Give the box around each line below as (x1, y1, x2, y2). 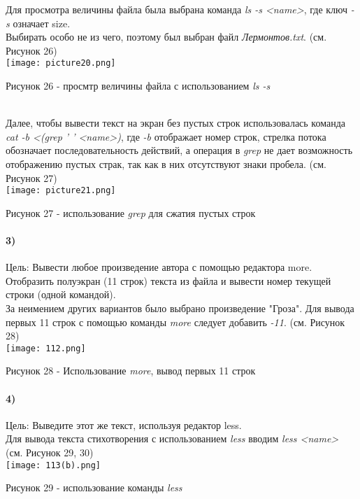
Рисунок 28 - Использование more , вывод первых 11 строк (6, 363, 256, 378)
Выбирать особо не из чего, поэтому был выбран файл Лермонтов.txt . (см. (6, 29, 327, 44)
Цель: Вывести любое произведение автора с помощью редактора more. (6, 260, 312, 274)
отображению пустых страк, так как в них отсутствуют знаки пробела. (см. (6, 157, 326, 171)
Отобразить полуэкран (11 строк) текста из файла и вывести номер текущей (6, 273, 331, 288)
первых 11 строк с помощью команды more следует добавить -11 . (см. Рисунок (6, 314, 345, 329)
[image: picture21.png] (6, 185, 116, 196)
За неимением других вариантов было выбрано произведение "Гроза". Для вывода (6, 301, 354, 316)
